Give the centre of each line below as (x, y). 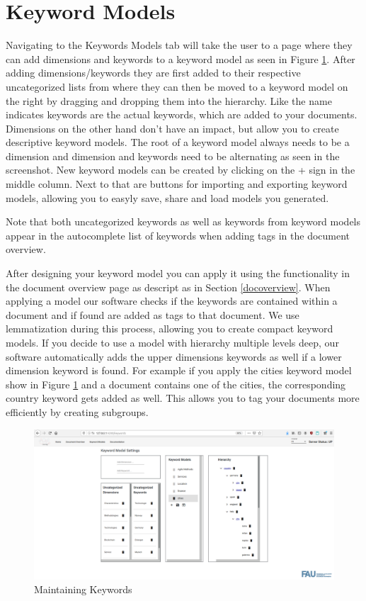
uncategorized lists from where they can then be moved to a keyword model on (177, 86)
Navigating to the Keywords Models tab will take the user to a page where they (179, 45)
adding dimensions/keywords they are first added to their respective (153, 73)
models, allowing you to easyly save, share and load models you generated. (167, 197)
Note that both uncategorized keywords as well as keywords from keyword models (183, 221)
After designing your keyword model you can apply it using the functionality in (178, 273)
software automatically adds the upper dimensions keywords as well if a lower (174, 356)
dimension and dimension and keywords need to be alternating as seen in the (173, 156)
